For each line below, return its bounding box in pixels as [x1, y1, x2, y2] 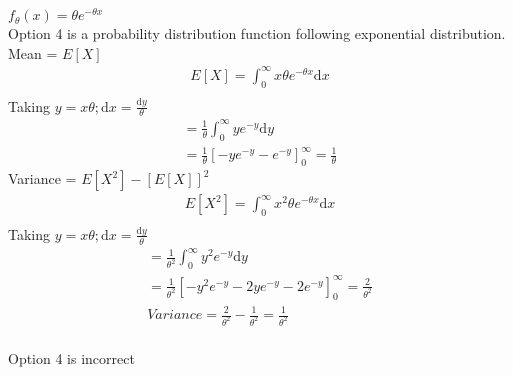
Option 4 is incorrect [8, 347, 135, 368]
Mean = [8, 42, 58, 63]
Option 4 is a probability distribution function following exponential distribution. [8, 23, 506, 44]
